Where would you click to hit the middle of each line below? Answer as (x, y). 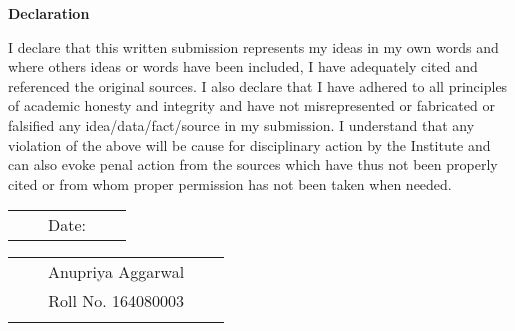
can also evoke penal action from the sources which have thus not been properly (253, 164)
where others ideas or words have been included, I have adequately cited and (243, 66)
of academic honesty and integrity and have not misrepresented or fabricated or (251, 105)
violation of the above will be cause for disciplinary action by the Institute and (249, 144)
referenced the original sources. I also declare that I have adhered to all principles (258, 85)
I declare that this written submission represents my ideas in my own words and (253, 46)
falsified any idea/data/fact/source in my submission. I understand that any (241, 124)
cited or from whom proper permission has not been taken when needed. (230, 183)
